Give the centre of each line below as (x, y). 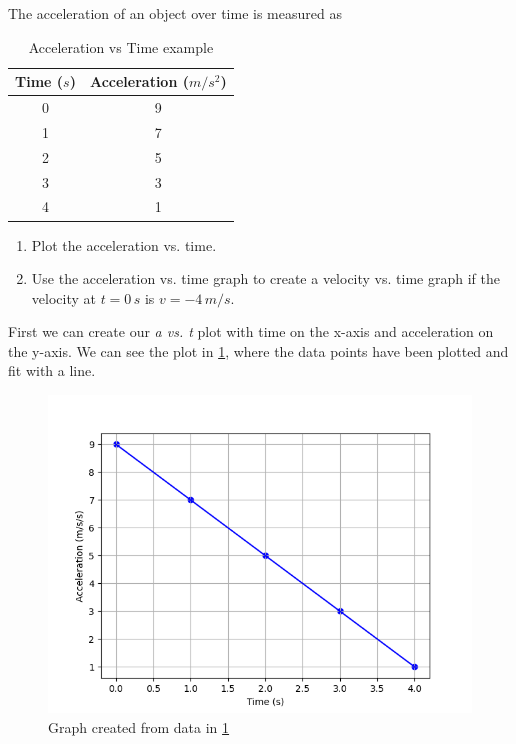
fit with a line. (52, 370)
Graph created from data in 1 (139, 726)
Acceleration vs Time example (121, 46)
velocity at (63, 297)
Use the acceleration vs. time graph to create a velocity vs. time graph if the (265, 278)
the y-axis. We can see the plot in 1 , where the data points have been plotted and (258, 350)
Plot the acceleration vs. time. (124, 244)
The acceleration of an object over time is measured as (175, 13)
